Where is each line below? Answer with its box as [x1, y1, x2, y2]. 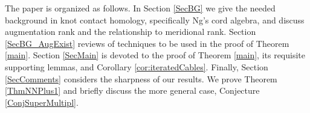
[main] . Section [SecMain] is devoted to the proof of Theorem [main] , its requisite [5, 49, 305, 61]
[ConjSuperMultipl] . [5, 96, 79, 108]
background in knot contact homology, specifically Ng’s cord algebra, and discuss [5, 13, 305, 26]
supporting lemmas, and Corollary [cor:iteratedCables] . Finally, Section [5, 60, 268, 73]
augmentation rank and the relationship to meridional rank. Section [5, 25, 256, 38]
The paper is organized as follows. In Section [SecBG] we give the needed [5, 2, 276, 14]
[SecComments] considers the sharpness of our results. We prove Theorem [5, 72, 277, 85]
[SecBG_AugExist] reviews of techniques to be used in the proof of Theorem [5, 37, 289, 49]
